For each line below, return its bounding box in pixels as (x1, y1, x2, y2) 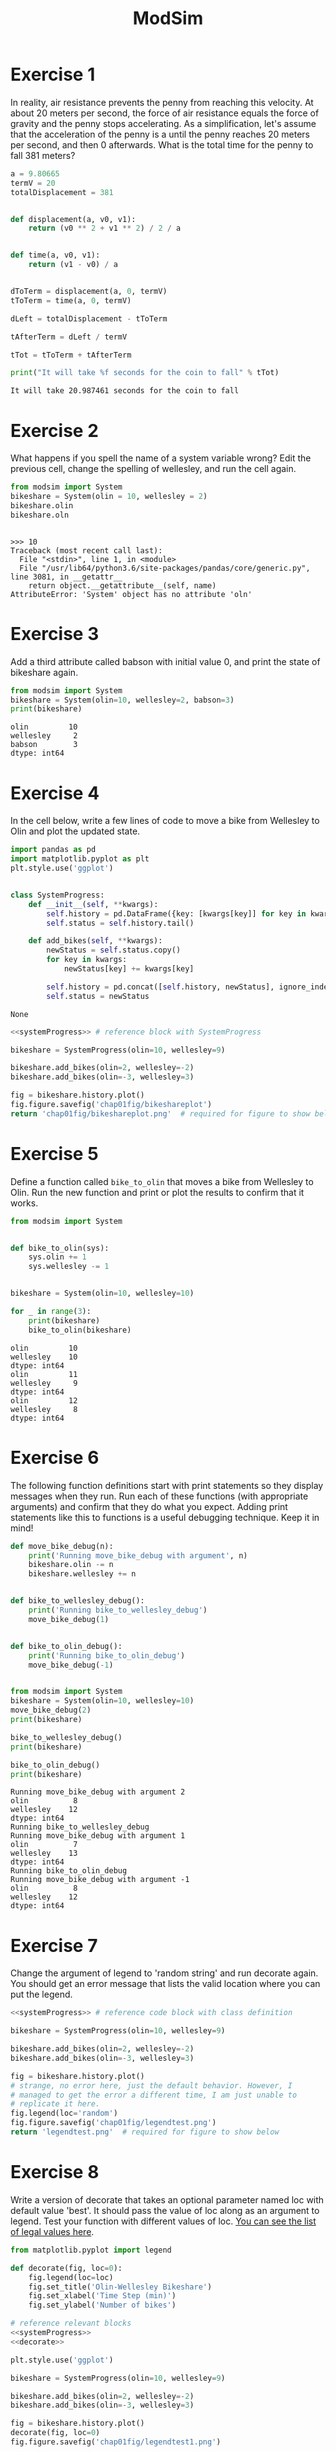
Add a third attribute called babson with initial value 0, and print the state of (10, 655, 321, 667)
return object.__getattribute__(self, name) (28, 580, 217, 591)
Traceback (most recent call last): (10, 545, 163, 556)
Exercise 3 (10, 622, 100, 645)
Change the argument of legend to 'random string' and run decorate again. (10, 1967, 319, 1979)
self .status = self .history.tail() (46, 918, 195, 928)
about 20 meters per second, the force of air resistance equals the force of (10, 107, 320, 119)
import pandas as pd (10, 845, 97, 855)
